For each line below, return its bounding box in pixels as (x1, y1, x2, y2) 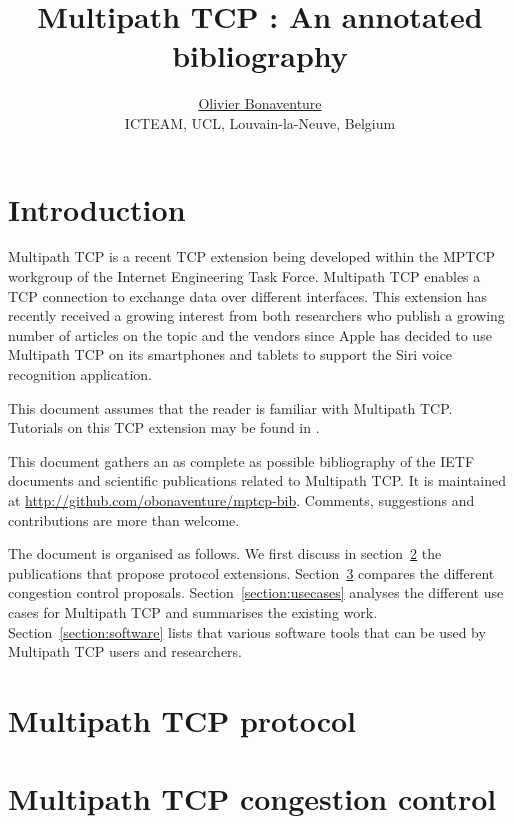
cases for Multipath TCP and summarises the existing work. (8, 601, 378, 622)
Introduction (8, 188, 186, 229)
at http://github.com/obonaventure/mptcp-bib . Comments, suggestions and (8, 489, 475, 510)
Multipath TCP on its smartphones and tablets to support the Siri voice (8, 344, 453, 365)
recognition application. (8, 364, 152, 384)
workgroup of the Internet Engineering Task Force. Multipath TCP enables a (8, 266, 481, 287)
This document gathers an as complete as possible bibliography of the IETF (8, 450, 475, 471)
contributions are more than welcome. (8, 509, 240, 530)
